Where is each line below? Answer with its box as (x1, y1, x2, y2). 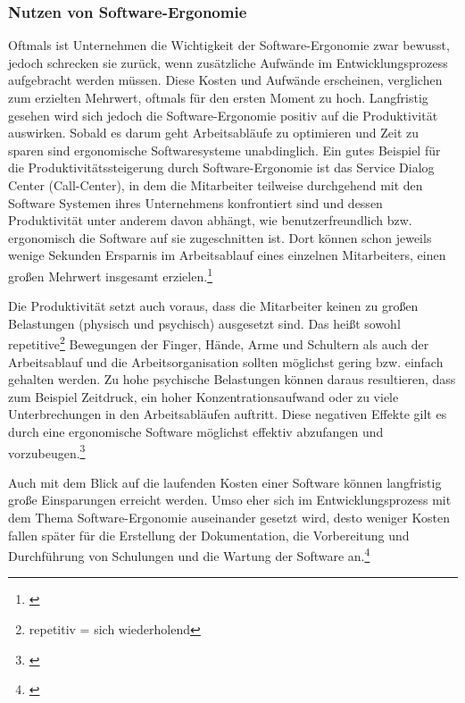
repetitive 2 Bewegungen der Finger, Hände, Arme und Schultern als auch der (8, 332, 429, 354)
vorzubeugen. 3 (8, 440, 86, 462)
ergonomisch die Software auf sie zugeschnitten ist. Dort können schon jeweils (8, 228, 432, 247)
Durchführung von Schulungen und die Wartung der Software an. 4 (8, 544, 370, 565)
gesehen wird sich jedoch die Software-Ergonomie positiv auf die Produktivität (8, 105, 438, 124)
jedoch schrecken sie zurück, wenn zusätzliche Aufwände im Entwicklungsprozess (8, 53, 448, 71)
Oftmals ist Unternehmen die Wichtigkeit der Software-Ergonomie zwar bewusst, (8, 36, 450, 54)
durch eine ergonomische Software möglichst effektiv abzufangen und (8, 423, 384, 440)
